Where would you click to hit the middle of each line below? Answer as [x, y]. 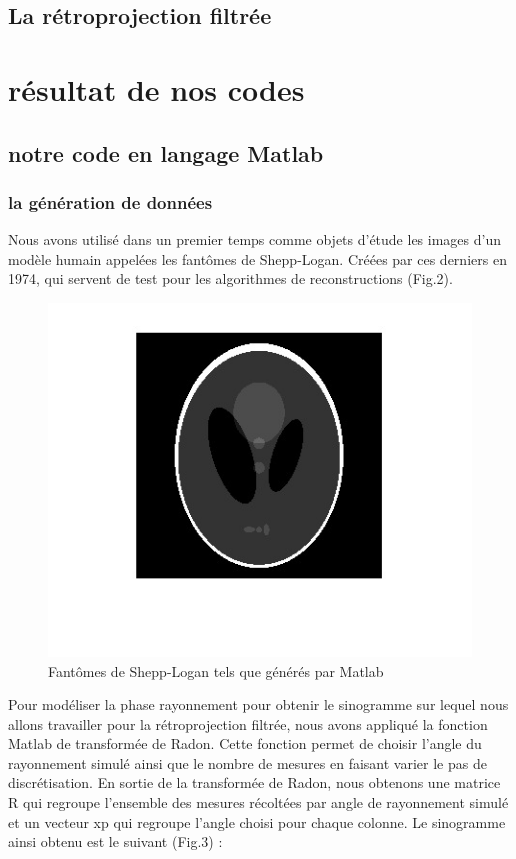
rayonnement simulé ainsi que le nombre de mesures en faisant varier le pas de [247, 762]
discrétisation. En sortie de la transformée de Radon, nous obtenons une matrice [254, 782]
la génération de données [110, 201]
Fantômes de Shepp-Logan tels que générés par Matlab [216, 670]
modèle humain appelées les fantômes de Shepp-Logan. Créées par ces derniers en [257, 258]
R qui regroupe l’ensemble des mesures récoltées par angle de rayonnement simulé [258, 802]
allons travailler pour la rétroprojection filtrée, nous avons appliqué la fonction [248, 723]
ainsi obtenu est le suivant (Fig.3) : [115, 841]
